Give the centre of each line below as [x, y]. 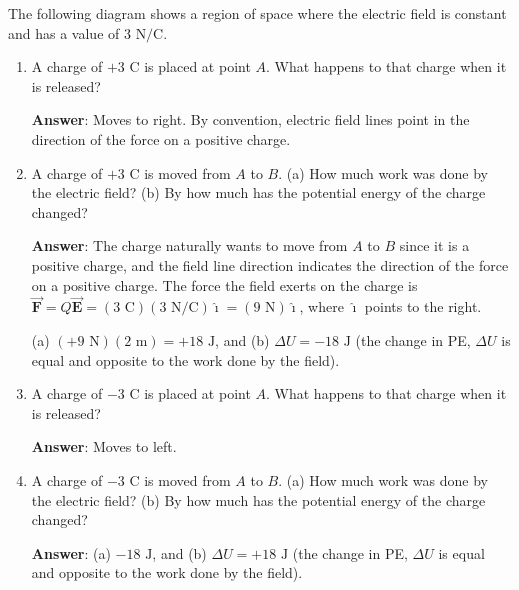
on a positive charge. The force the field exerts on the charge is [224, 284]
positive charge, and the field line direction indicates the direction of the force [270, 264]
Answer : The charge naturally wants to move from [189, 245]
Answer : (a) [71, 552]
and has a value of [64, 32]
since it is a [434, 245]
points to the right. [423, 306]
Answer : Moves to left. [104, 446]
